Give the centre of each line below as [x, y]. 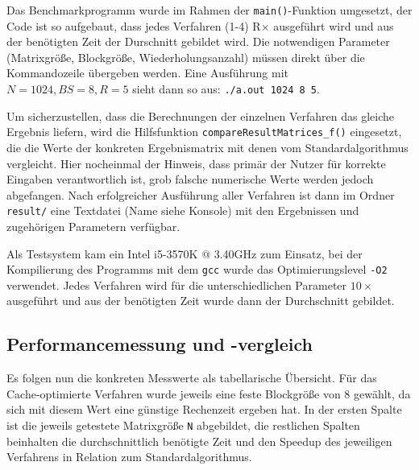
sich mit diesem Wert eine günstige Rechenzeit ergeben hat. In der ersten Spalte [204, 409]
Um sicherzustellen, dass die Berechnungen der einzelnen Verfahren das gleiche [201, 115]
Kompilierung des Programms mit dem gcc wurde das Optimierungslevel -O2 [197, 269]
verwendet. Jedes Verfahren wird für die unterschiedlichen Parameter [177, 284]
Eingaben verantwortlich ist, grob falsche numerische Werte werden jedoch [190, 179]
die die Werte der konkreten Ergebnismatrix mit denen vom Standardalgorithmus [207, 147]
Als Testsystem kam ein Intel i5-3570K [102, 253]
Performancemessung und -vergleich [160, 344]
